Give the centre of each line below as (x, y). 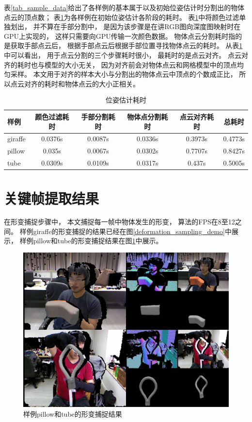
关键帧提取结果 (52, 198)
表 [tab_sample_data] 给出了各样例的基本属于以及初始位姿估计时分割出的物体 (124, 7)
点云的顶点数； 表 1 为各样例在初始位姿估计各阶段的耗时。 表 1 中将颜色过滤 (122, 17)
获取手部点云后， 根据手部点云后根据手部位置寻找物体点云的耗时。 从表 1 (126, 45)
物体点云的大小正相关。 (102, 83)
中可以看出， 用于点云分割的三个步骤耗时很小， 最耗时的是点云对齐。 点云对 (126, 55)
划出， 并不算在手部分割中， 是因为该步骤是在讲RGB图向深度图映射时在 (126, 26)
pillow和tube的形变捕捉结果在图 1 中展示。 (98, 241)
